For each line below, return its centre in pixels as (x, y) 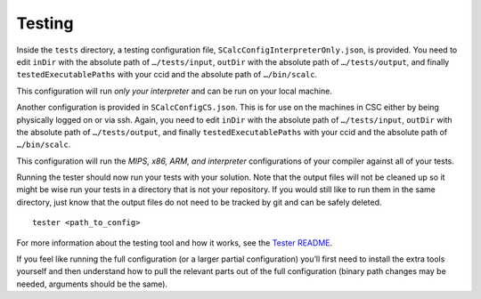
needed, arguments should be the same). (92, 284)
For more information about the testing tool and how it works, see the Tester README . (175, 242)
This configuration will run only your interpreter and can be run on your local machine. (175, 91)
